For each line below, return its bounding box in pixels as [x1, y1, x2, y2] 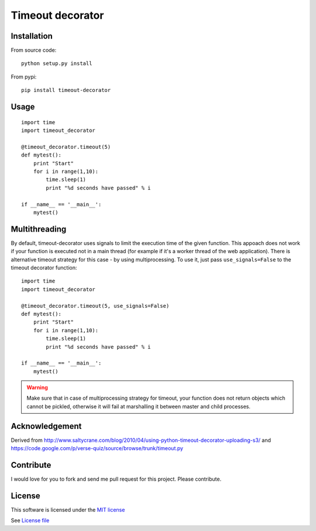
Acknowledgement [11, 421, 82, 431]
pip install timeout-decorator [21, 87, 111, 94]
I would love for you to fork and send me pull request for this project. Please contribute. [11, 475, 222, 483]
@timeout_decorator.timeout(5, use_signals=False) [21, 302, 170, 309]
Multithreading [11, 224, 67, 234]
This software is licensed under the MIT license [11, 506, 125, 513]
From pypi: [11, 73, 37, 80]
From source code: [11, 47, 57, 54]
